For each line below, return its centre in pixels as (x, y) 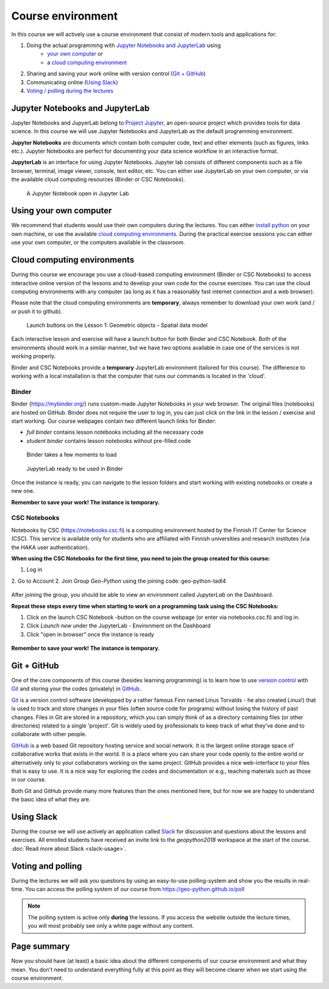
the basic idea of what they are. (51, 800)
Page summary (41, 947)
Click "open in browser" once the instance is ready (90, 634)
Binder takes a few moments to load (72, 454)
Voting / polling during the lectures (70, 90)
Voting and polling (47, 866)
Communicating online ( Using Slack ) (72, 82)
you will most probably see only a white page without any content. (111, 926)
